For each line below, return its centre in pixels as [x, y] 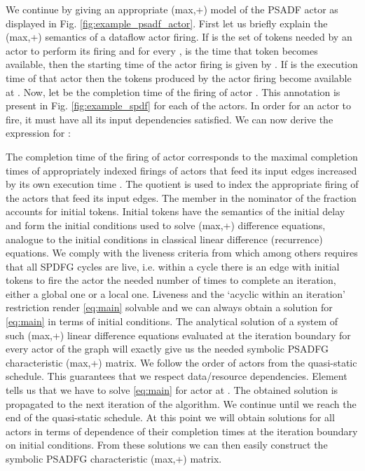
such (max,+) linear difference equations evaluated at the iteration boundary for [178, 335]
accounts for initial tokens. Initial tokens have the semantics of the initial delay [175, 211]
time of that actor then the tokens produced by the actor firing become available [179, 77]
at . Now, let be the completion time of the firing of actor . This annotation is [173, 91]
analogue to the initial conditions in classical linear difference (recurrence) [164, 239]
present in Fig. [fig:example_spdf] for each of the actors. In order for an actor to [179, 105]
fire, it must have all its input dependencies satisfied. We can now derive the [170, 119]
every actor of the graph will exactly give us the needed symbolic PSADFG [167, 349]
